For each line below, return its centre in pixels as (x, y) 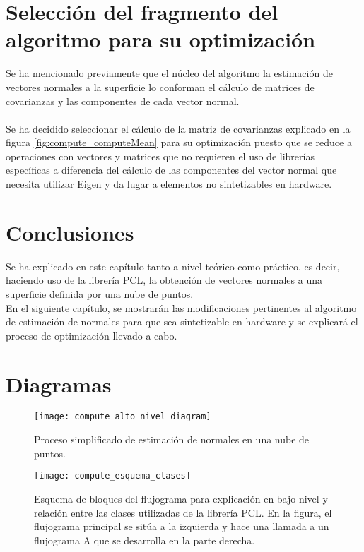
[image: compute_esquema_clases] (112, 476)
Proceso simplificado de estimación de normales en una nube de (172, 439)
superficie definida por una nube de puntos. (100, 293)
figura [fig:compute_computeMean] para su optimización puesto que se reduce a (179, 142)
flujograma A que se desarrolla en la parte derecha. (145, 540)
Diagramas (59, 384)
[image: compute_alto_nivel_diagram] (123, 417)
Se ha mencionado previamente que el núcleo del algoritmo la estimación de (169, 73)
